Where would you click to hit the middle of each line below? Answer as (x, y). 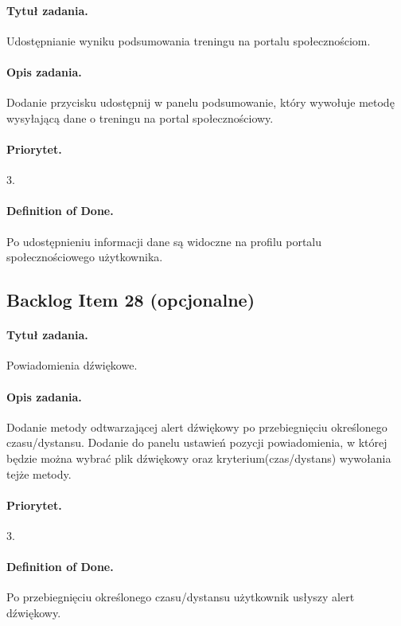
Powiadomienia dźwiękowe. (72, 365)
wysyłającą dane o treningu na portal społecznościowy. (140, 117)
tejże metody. (39, 473)
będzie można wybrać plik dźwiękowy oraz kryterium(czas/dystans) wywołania (199, 458)
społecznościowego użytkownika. (85, 257)
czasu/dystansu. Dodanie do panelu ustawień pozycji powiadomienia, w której (197, 442)
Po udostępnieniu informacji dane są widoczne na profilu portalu (164, 241)
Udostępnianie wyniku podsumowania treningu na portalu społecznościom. (189, 40)
